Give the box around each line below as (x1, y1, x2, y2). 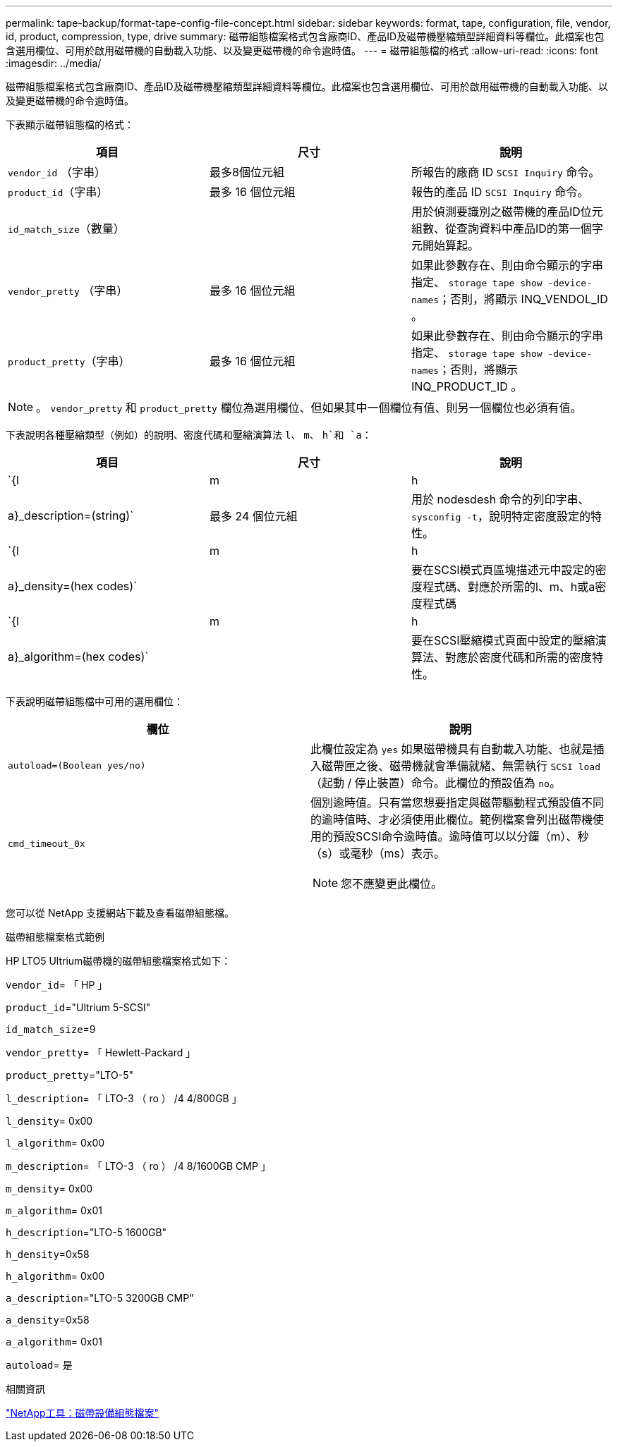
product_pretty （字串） (8, 354, 131, 368)
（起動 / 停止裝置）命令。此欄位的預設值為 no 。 (310, 776, 561, 790)
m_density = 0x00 (6, 1183, 93, 1195)
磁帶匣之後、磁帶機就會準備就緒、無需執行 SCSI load (322, 759, 600, 773)
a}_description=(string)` (8, 508, 134, 523)
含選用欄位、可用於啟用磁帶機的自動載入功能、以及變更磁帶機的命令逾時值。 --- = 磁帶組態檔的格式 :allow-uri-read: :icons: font (6, 44, 598, 56)
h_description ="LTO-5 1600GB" (6, 1226, 167, 1238)
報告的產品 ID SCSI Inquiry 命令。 (411, 185, 589, 199)
